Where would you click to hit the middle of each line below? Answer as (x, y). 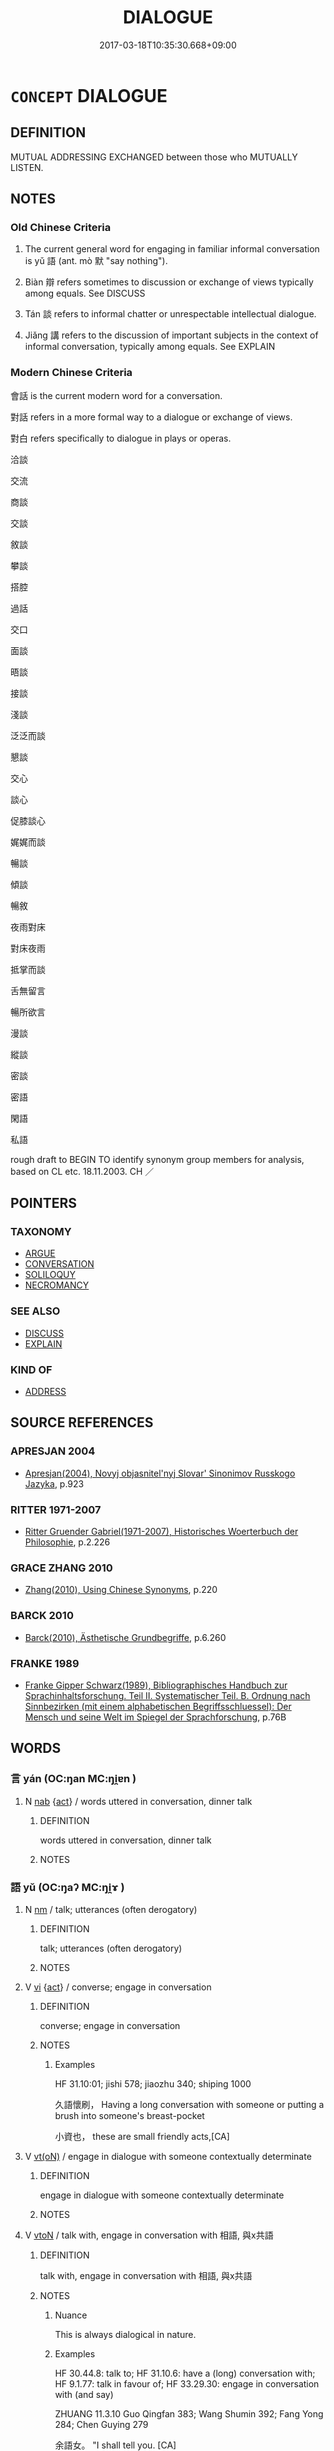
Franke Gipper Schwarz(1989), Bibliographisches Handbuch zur (156, 1685)
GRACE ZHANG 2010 (61, 1568)
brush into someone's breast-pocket (129, 2115)
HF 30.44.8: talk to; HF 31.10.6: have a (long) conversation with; (185, 2373)
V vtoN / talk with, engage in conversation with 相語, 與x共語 (149, 2235)
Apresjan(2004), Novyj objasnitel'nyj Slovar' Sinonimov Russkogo (160, 1473)
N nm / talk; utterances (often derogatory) (111, 1909)
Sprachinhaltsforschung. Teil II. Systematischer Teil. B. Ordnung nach (167, 1695)
